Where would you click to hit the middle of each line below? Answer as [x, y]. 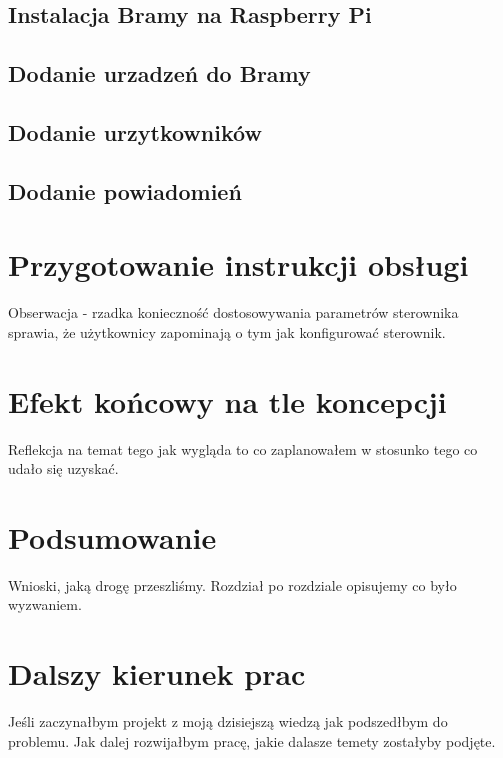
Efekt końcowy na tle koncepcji [227, 400]
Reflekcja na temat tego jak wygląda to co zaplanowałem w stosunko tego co [243, 448]
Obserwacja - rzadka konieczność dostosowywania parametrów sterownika [233, 312]
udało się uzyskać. [63, 468]
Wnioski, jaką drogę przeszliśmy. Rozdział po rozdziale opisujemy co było [232, 584]
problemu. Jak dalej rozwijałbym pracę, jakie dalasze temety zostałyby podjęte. [252, 740]
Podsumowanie [112, 536]
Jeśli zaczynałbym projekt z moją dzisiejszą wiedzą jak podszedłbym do [228, 721]
